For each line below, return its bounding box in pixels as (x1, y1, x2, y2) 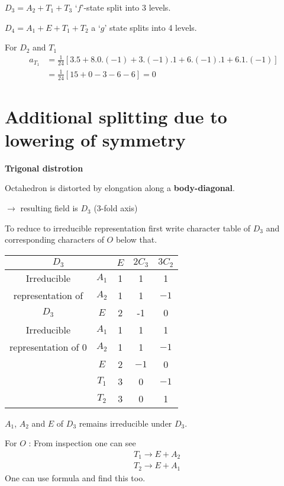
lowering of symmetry (5, 127, 186, 151)
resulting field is (20, 202, 78, 214)
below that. (115, 233, 157, 246)
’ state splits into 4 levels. (104, 21, 197, 33)
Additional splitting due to (5, 104, 227, 128)
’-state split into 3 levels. (81, 1, 171, 13)
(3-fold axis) (93, 202, 138, 214)
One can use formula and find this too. (5, 471, 146, 484)
